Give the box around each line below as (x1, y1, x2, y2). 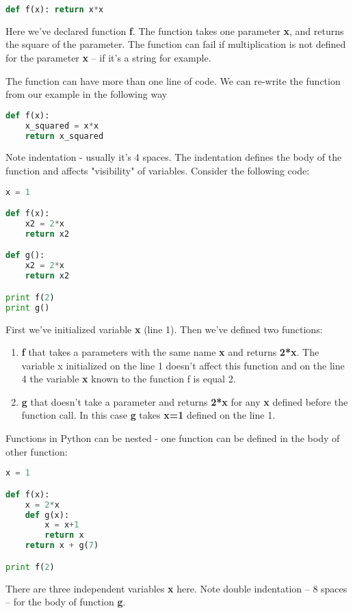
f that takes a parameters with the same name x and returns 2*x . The (21, 345, 319, 359)
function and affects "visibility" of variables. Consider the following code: (5, 164, 310, 178)
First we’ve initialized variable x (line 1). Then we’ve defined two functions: (5, 322, 323, 336)
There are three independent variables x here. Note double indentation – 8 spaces (5, 581, 348, 595)
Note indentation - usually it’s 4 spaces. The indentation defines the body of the (5, 150, 342, 164)
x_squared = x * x (25, 120, 99, 131)
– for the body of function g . (5, 595, 126, 609)
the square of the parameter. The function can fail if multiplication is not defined (5, 37, 346, 51)
